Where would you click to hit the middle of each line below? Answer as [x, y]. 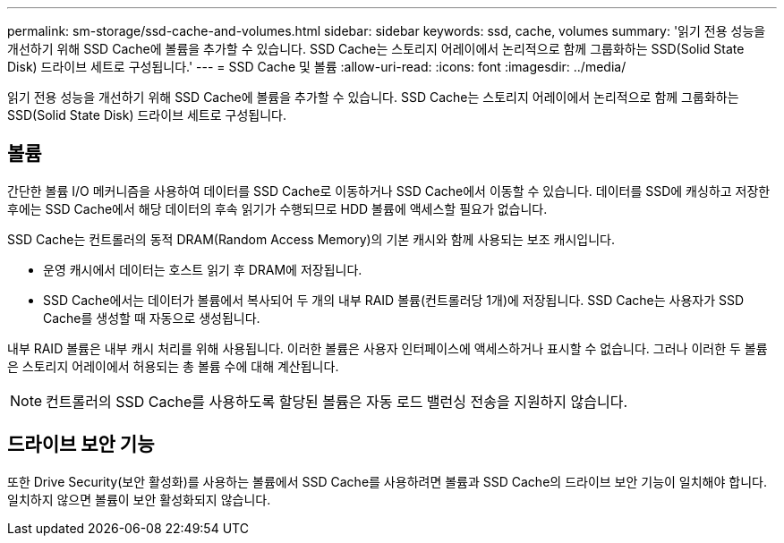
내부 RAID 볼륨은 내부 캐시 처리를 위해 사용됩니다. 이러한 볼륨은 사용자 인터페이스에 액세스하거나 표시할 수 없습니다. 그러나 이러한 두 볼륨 [388, 348]
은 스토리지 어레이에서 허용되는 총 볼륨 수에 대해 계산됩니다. [173, 366]
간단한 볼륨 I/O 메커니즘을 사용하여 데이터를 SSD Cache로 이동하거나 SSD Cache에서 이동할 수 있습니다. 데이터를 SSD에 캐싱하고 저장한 [389, 191]
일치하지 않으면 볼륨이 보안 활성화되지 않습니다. [139, 499]
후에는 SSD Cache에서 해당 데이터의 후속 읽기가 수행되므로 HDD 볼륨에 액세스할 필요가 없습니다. [277, 208]
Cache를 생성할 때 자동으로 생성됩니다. [152, 318]
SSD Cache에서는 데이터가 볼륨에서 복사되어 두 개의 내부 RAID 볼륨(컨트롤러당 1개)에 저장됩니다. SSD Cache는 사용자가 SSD [394, 300]
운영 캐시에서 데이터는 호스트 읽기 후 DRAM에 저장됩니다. [203, 269]
